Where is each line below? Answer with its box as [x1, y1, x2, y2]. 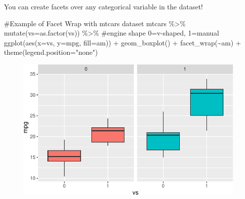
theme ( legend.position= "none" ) [4, 47, 98, 57]
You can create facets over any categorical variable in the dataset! [4, 1, 203, 11]
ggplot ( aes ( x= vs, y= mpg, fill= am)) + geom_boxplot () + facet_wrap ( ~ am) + [4, 37, 241, 47]
